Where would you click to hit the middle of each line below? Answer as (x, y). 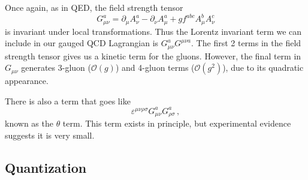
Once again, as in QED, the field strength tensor (94, 7)
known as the (29, 123)
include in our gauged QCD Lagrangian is (82, 43)
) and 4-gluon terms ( (155, 67)
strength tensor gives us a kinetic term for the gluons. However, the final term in (153, 55)
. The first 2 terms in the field (246, 43)
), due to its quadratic (263, 67)
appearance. (27, 81)
